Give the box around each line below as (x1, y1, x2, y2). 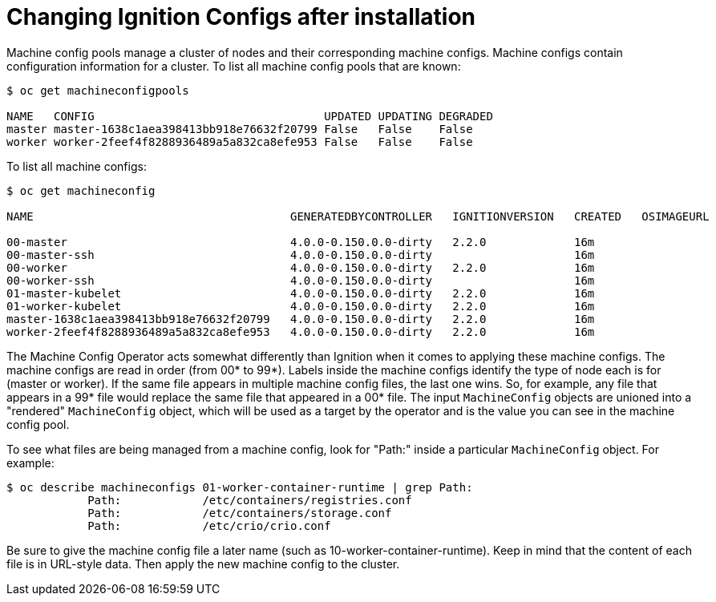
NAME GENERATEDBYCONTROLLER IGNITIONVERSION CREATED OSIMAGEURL (6, 209, 710, 223)
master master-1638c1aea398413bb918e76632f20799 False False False (6, 122, 473, 135)
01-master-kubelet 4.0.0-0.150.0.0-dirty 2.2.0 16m (6, 286, 595, 300)
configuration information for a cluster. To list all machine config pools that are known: (6, 59, 461, 73)
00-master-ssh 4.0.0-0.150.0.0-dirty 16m (6, 248, 595, 261)
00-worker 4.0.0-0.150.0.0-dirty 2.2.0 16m (6, 261, 595, 274)
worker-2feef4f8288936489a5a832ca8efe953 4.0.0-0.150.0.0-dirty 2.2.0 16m (6, 325, 595, 338)
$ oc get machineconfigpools (6, 83, 189, 97)
